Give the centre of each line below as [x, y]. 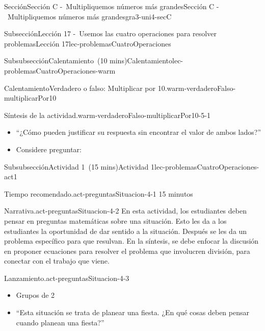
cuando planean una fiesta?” [60, 322]
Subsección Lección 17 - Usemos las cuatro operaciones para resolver [110, 33]
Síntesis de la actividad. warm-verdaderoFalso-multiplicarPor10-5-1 [107, 115]
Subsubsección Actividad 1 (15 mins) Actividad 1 [79, 166]
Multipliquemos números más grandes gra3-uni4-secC [89, 16]
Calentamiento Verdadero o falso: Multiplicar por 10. [86, 88]
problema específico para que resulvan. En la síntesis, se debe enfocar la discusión [131, 241]
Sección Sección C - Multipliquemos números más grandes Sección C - [112, 6]
